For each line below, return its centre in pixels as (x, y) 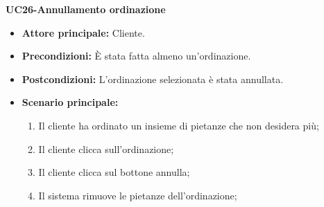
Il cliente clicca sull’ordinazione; (106, 148)
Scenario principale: (70, 102)
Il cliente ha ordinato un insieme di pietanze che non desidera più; (179, 125)
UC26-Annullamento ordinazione (86, 9)
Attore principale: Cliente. (83, 32)
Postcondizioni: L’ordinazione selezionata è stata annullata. (153, 79)
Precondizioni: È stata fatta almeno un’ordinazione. (136, 56)
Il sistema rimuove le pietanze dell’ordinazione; (138, 195)
